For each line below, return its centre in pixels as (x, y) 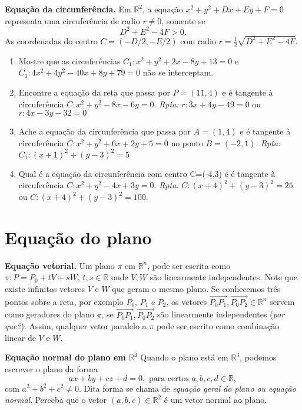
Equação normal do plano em (65, 357)
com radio (198, 40)
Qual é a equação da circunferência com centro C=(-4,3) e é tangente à (147, 173)
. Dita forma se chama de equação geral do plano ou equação (187, 388)
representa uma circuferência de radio (72, 20)
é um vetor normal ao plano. (215, 400)
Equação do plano (78, 237)
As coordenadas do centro (51, 40)
